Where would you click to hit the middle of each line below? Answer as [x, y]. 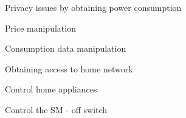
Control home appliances [51, 89]
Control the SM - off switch [56, 109]
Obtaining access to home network [69, 68]
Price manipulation [40, 28]
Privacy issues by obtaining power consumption [93, 7]
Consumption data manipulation [66, 48]
